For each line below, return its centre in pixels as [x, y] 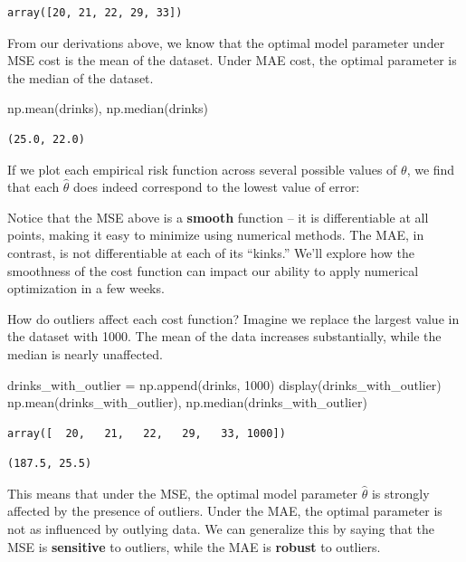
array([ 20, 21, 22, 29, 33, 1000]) [147, 433]
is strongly [400, 493]
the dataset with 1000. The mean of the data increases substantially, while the [224, 336]
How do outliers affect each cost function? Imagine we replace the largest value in [233, 318]
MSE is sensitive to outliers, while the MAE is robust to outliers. [194, 546]
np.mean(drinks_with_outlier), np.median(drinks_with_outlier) [187, 402]
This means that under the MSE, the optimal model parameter [183, 493]
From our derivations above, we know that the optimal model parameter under [226, 42]
